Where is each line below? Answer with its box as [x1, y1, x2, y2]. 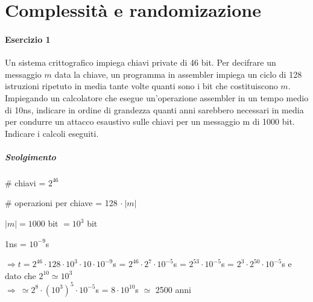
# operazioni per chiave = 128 [5, 197, 118, 209]
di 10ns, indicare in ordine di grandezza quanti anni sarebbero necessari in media [5, 103, 304, 116]
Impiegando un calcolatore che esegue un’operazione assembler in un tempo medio [5, 91, 309, 104]
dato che [5, 269, 36, 282]
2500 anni [155, 283, 191, 295]
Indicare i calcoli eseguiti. [5, 127, 99, 139]
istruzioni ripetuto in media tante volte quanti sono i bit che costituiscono [5, 80, 278, 92]
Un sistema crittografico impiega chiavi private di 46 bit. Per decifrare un [5, 56, 276, 69]
